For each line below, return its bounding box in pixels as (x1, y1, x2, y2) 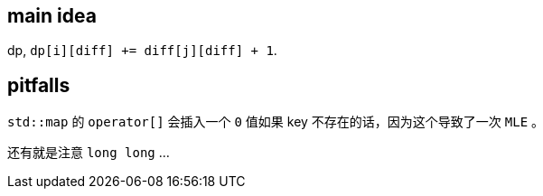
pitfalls (7, 73, 70, 97)
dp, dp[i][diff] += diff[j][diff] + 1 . (7, 42, 277, 59)
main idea (7, 5, 97, 27)
